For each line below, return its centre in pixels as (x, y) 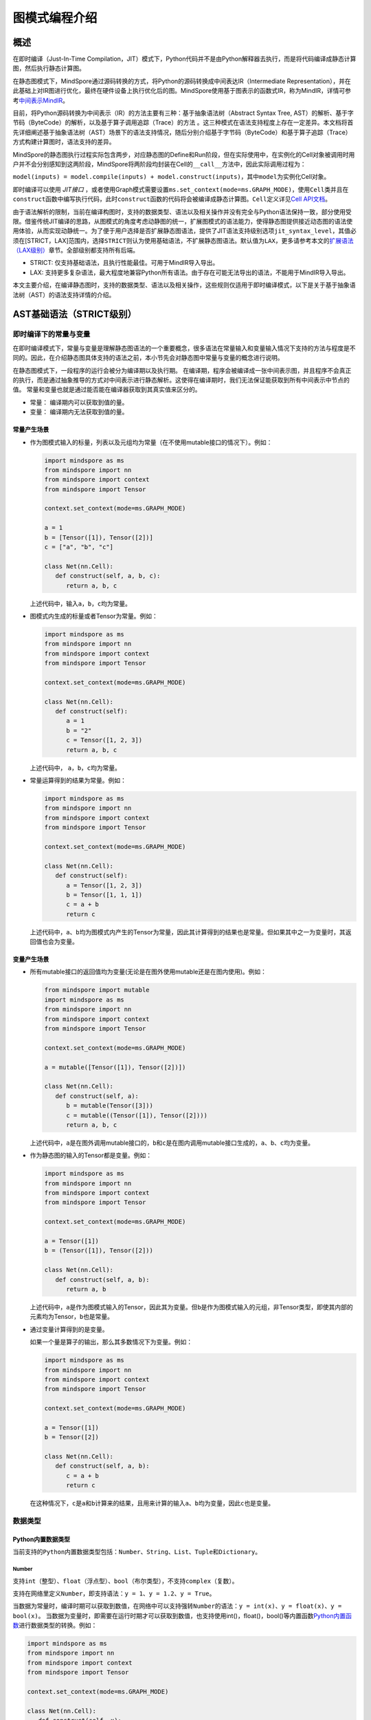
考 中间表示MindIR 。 (41, 100)
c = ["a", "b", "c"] (79, 547)
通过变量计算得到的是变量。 (69, 1329)
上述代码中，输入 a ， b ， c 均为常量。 (81, 603)
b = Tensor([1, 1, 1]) (104, 895)
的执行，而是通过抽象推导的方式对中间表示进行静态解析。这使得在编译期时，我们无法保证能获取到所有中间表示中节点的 (181, 380)
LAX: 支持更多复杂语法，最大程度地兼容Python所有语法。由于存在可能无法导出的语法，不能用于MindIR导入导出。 (190, 272)
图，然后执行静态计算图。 (49, 68)
